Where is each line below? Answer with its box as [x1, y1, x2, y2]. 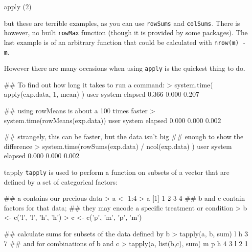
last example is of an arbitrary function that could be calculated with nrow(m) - [4, 37, 246, 47]
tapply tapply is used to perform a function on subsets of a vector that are [4, 167, 229, 177]
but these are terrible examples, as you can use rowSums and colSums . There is [4, 18, 240, 28]
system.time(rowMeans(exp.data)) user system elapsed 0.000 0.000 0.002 [4, 115, 221, 125]
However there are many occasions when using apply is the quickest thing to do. [4, 63, 245, 73]
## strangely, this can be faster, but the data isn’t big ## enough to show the [4, 131, 244, 142]
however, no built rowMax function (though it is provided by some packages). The [4, 27, 248, 38]
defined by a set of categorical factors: [4, 176, 117, 187]
